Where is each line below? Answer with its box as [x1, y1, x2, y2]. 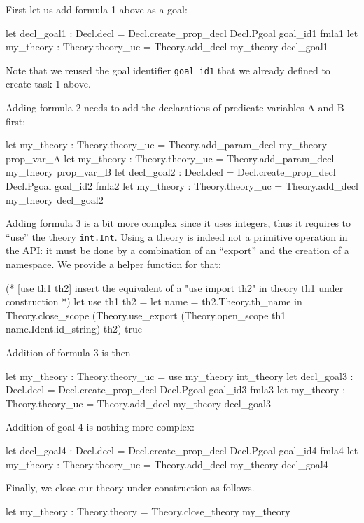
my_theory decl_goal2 [6, 192, 104, 207]
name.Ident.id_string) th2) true [6, 321, 143, 336]
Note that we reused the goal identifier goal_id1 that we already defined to [6, 62, 330, 77]
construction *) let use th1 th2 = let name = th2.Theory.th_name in [6, 294, 302, 309]
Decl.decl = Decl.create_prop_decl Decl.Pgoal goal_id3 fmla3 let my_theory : [6, 382, 346, 397]
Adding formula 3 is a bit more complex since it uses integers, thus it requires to [6, 216, 351, 230]
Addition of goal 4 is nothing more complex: [6, 419, 195, 434]
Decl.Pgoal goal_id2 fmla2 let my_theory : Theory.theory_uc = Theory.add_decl [6, 179, 358, 193]
